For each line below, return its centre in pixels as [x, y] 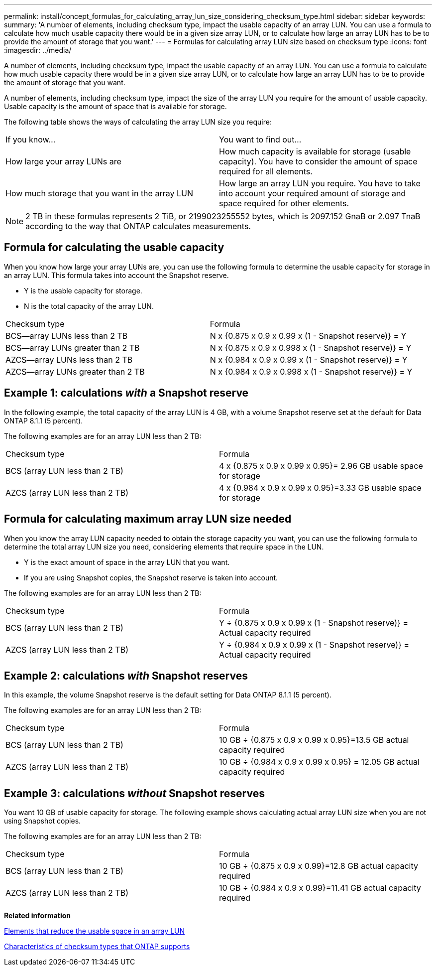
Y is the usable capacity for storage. [83, 290]
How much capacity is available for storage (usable [315, 151]
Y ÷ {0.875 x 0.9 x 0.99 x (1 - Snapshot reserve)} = [314, 623]
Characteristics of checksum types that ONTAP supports [97, 947]
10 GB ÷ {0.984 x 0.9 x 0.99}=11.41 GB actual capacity [320, 888]
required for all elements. [266, 171]
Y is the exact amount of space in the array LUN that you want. [127, 562]
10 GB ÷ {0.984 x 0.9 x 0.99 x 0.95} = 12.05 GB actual [319, 762]
